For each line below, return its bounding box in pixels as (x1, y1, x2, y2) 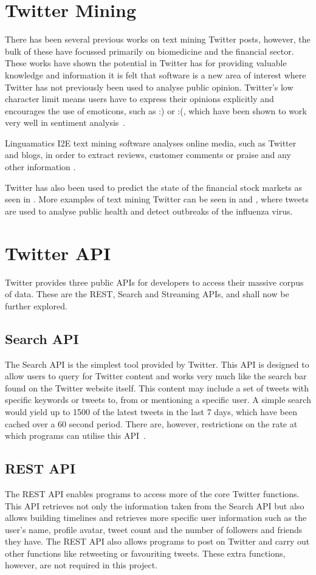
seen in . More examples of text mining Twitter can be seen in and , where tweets (5, 193, 309, 205)
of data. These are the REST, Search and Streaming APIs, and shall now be (5, 287, 289, 300)
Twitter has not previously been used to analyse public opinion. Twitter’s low (5, 80, 294, 93)
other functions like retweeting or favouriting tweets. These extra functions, (5, 546, 286, 559)
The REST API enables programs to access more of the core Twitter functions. (5, 487, 300, 500)
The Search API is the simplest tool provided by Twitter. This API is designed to (5, 357, 309, 370)
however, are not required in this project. (5, 559, 158, 571)
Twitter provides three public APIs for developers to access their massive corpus (5, 275, 304, 288)
